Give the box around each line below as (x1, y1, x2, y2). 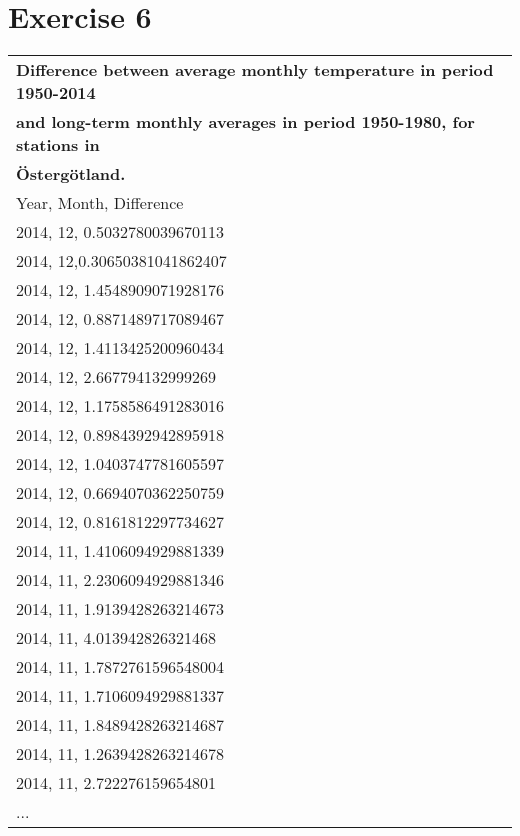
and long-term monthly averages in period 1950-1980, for (16, 110, 475, 134)
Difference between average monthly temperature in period (16, 58, 494, 82)
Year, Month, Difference (16, 191, 184, 215)
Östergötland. (16, 162, 126, 186)
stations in (16, 133, 100, 157)
